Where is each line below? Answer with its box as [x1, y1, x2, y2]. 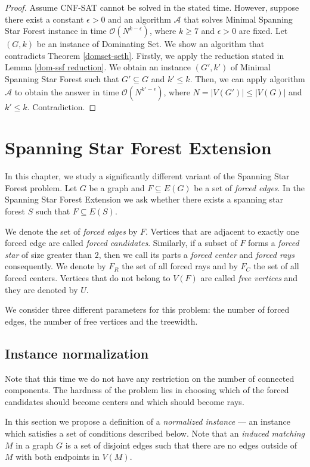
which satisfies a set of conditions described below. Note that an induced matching [5, 426, 305, 439]
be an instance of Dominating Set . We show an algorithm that [36, 38, 265, 50]
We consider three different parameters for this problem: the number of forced [5, 303, 290, 316]
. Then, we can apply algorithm [190, 72, 305, 85]
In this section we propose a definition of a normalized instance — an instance [5, 415, 290, 428]
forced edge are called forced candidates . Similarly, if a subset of [5, 236, 237, 249]
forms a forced [248, 236, 299, 249]
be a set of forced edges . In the [194, 181, 305, 194]
